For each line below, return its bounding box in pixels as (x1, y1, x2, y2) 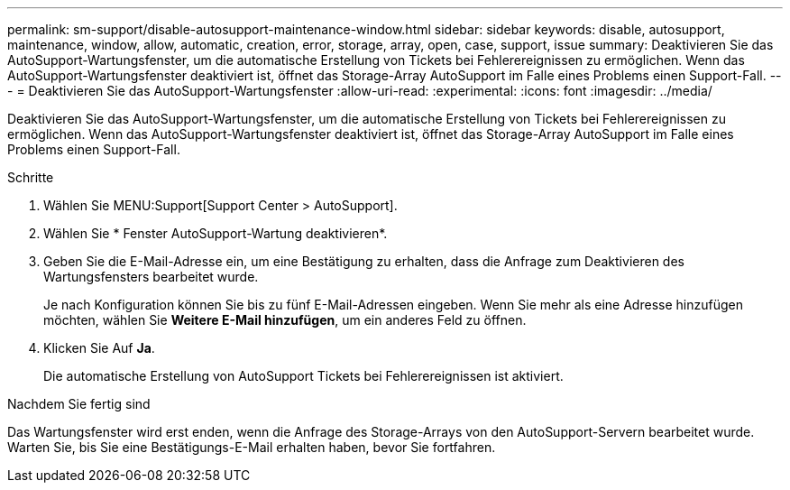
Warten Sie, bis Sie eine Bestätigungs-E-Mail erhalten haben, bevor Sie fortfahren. (7, 439, 496, 455)
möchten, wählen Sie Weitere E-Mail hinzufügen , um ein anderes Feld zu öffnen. (43, 312, 527, 328)
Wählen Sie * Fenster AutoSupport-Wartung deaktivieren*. (43, 226, 388, 241)
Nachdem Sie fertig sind (7, 396, 151, 411)
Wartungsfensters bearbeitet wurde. (43, 269, 259, 284)
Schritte (7, 170, 54, 185)
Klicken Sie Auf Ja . (43, 340, 155, 356)
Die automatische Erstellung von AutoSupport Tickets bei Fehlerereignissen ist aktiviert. (43, 368, 564, 384)
